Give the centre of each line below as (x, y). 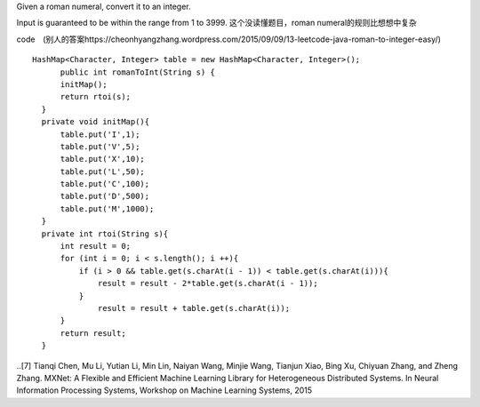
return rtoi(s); (96, 97)
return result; (93, 333)
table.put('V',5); (100, 146)
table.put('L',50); (103, 172)
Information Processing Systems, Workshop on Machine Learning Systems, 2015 (164, 390)
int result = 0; (96, 246)
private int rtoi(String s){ (105, 234)
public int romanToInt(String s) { (137, 72)
